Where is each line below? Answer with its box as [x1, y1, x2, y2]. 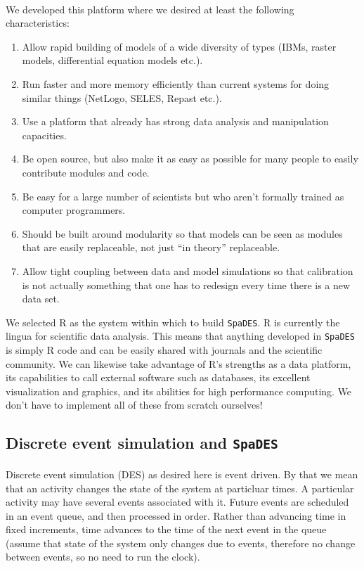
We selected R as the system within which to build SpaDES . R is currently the [6, 314, 340, 329]
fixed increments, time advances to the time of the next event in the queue [6, 522, 327, 537]
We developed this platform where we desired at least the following [6, 1, 294, 16]
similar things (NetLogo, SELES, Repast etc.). [22, 90, 222, 105]
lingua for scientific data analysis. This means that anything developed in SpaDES [6, 328, 355, 343]
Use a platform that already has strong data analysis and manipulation [22, 114, 329, 129]
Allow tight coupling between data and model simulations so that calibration [22, 263, 353, 278]
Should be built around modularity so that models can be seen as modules [22, 226, 343, 241]
